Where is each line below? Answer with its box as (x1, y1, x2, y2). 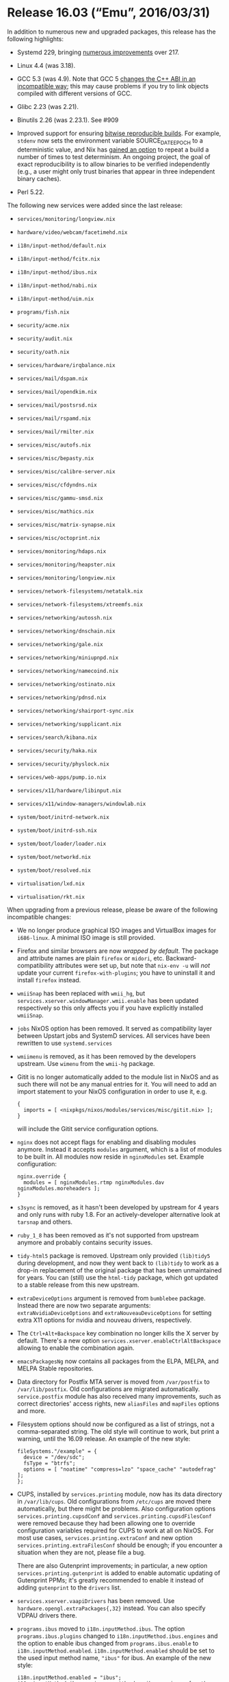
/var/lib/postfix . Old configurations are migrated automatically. (16, 1384, 200, 1393)
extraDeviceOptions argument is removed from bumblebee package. (16, 1294, 206, 1302)
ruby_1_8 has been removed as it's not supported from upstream (16, 1231, 200, 1239)
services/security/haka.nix (16, 747, 97, 754)
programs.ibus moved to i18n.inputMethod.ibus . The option (16, 1624, 185, 1633)
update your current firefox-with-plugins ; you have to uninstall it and (16, 969, 215, 977)
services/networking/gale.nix (16, 641, 104, 648)
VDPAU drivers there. (16, 1611, 77, 1620)
